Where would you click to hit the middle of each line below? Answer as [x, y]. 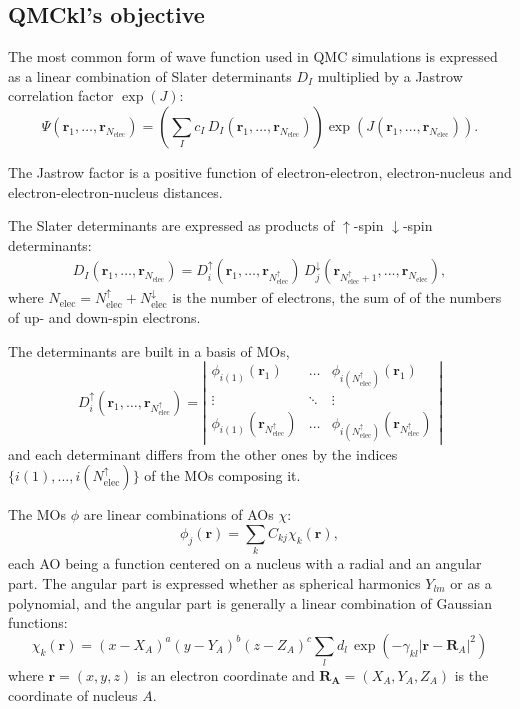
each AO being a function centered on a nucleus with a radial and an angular [245, 563]
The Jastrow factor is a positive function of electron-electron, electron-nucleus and [260, 171]
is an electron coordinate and [225, 675]
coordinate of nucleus [73, 694]
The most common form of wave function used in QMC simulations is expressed [253, 56]
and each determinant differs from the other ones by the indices [203, 453]
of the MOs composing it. [222, 475]
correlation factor [61, 95]
